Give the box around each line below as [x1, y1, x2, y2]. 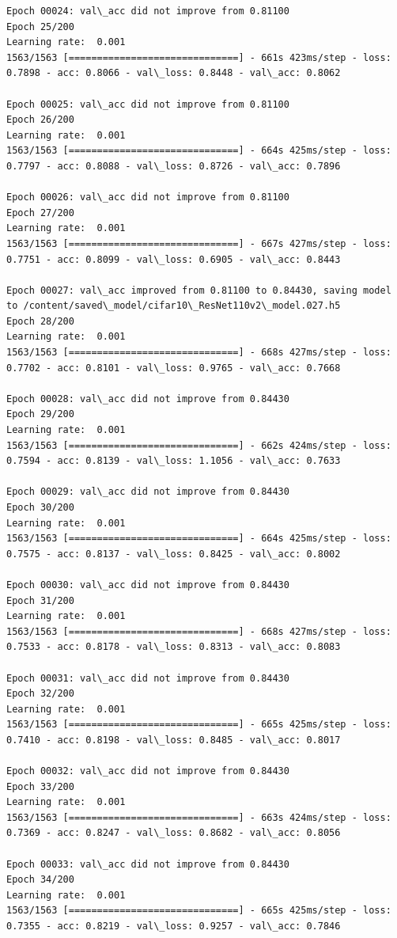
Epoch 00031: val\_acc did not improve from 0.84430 [6, 672, 289, 684]
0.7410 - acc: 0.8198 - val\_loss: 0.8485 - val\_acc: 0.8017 [6, 734, 341, 746]
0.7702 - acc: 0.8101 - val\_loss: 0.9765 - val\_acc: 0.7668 [6, 362, 341, 374]
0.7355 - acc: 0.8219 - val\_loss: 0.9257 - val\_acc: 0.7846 [6, 921, 341, 932]
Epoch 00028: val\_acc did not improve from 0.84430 [6, 393, 289, 404]
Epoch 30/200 [6, 502, 74, 513]
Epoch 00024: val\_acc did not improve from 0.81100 [6, 6, 289, 17]
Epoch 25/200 [6, 21, 74, 32]
